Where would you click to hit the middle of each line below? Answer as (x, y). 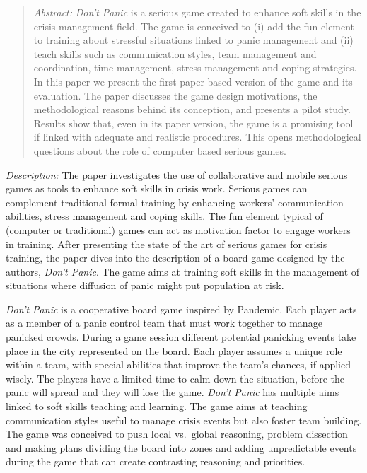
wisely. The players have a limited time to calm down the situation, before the (175, 378)
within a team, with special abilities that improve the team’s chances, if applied (178, 364)
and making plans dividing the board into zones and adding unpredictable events (181, 447)
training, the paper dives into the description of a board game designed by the (175, 258)
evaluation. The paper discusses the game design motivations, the (175, 95)
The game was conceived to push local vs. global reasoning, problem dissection (177, 434)
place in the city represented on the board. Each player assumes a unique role (174, 350)
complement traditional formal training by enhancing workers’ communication (175, 202)
